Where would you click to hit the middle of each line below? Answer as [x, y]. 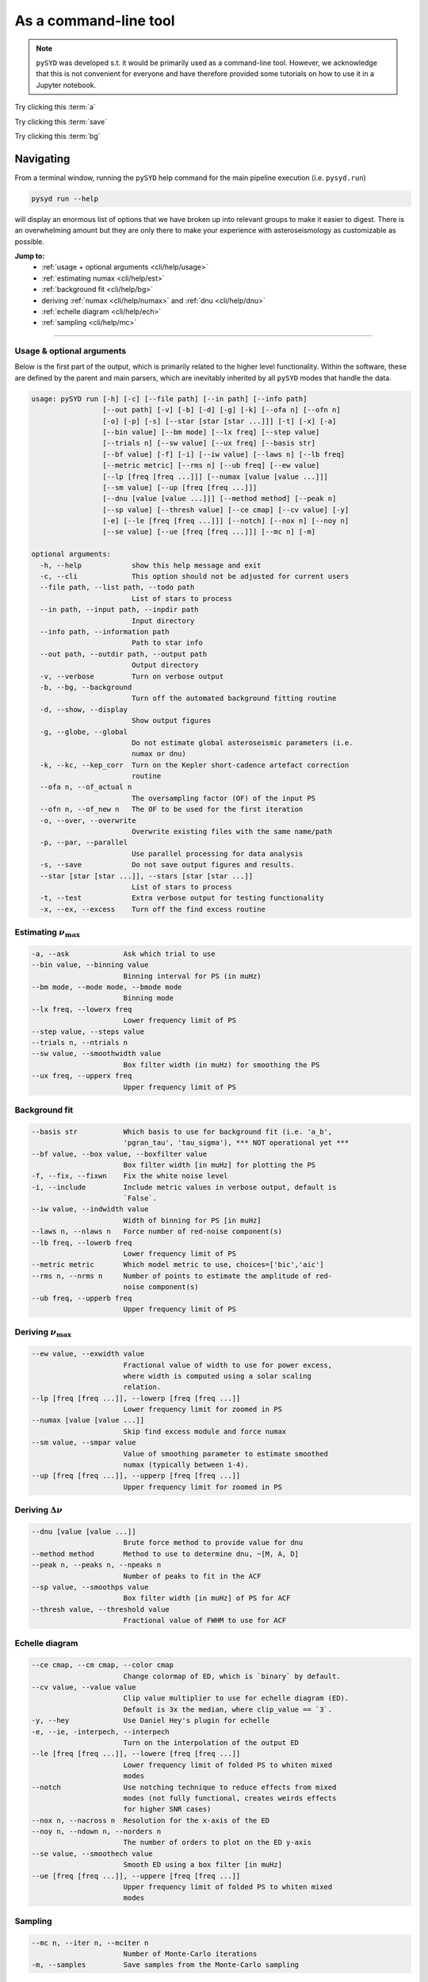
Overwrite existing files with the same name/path [232, 832]
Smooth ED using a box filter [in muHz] [203, 1865]
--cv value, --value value [84, 1687]
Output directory [165, 665]
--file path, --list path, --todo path [117, 587]
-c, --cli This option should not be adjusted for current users [195, 576]
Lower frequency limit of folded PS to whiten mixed [228, 1765]
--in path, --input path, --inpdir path [119, 610]
